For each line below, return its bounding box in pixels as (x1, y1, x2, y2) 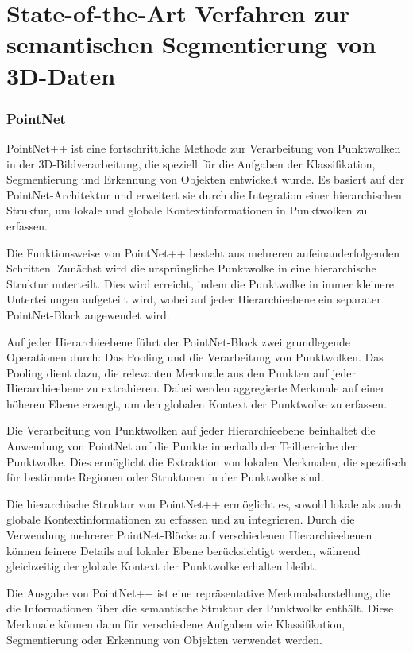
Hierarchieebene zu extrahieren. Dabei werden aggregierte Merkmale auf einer (6, 380, 385, 396)
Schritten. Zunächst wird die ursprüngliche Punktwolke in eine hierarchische (6, 260, 376, 276)
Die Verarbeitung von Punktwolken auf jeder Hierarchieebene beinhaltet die (6, 422, 376, 439)
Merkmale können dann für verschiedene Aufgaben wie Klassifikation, (6, 616, 345, 632)
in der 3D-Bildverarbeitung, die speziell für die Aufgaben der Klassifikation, (6, 155, 376, 172)
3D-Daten (6, 59, 116, 91)
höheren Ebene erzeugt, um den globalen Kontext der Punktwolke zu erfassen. (6, 395, 388, 412)
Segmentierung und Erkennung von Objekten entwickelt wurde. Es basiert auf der (6, 171, 405, 187)
